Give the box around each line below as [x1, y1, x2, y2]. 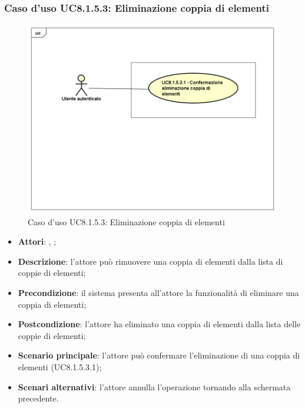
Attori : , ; [18, 235, 57, 248]
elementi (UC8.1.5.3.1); [18, 361, 102, 373]
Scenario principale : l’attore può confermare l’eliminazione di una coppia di [18, 349, 300, 361]
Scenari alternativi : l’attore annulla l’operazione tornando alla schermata [18, 380, 291, 393]
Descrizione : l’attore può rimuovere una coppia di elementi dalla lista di [18, 255, 283, 267]
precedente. [18, 392, 59, 404]
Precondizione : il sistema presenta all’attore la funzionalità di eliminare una [18, 287, 299, 299]
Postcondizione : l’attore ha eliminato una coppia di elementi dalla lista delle [18, 318, 301, 330]
